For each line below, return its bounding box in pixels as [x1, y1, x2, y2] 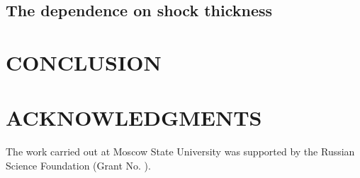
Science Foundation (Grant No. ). [6, 158, 151, 172]
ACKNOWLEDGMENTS [6, 103, 262, 132]
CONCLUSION [6, 47, 162, 76]
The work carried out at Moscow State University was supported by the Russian [6, 144, 355, 159]
